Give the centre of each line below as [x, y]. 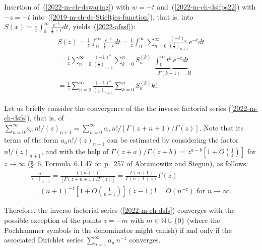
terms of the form [31, 139]
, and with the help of [75, 151]
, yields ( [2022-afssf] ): [102, 26]
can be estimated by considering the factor [173, 139]
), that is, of [45, 118]
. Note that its [221, 127]
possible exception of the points [53, 220]
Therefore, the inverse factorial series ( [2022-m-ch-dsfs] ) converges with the [119, 210]
